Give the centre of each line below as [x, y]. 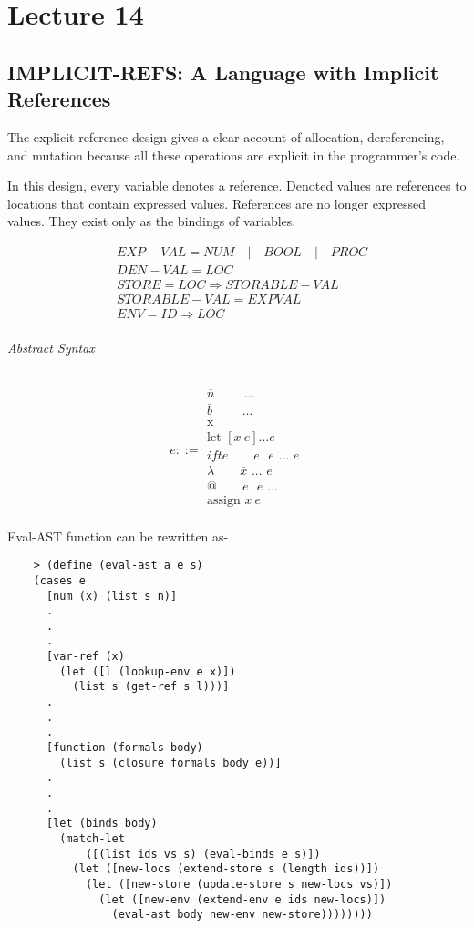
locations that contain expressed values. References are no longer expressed [216, 203]
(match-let [92, 839]
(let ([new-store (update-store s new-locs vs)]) [239, 884]
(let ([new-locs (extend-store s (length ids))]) [226, 869]
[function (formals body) [124, 748]
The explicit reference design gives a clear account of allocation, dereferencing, [226, 136]
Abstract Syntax [51, 347]
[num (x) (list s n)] [112, 596]
